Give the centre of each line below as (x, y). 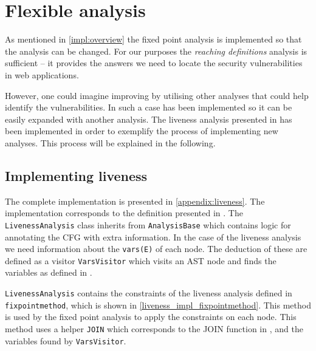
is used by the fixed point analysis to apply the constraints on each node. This (151, 317)
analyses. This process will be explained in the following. (110, 142)
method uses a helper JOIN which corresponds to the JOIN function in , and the (154, 328)
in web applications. (42, 74)
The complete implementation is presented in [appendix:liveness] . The (135, 201)
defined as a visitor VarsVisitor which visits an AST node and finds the (141, 260)
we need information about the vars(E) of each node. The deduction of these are (156, 249)
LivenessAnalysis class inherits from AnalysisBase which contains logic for (148, 224)
